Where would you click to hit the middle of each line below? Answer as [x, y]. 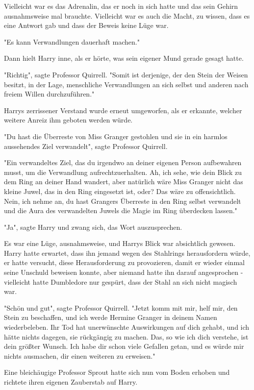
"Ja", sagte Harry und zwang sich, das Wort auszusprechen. [93, 227]
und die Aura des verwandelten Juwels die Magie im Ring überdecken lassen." [121, 210]
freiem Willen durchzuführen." [49, 94]
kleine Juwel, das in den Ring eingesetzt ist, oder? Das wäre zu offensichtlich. [120, 191]
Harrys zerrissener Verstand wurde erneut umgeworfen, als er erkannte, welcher [123, 110]
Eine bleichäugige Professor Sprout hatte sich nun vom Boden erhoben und [117, 372]
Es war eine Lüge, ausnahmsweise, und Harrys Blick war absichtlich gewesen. [120, 243]
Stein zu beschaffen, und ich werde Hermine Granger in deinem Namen [111, 317]
